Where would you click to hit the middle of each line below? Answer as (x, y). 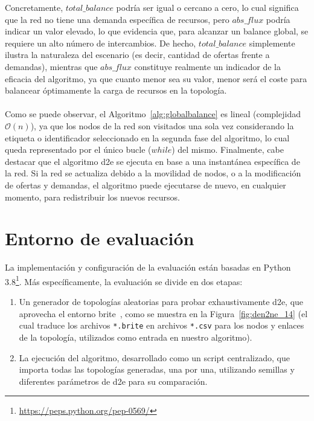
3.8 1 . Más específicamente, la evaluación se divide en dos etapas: (124, 280)
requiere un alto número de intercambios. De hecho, (101, 43)
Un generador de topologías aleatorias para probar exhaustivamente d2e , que (161, 302)
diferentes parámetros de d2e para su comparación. (113, 381)
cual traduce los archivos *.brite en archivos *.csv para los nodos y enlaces (162, 325)
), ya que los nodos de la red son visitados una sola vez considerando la (162, 125)
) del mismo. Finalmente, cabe (228, 149)
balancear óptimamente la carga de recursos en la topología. (116, 90)
